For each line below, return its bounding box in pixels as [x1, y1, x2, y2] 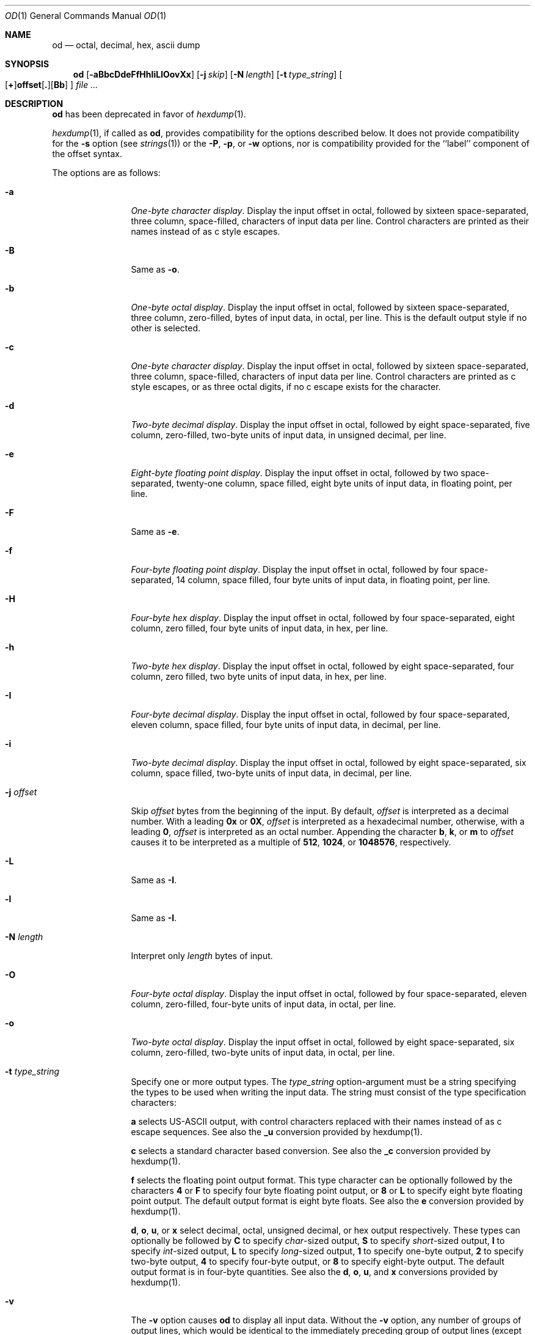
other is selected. [131, 323, 201, 333]
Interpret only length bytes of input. [131, 951, 273, 961]
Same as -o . [131, 264, 180, 274]
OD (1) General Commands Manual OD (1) [5, 10, 167, 21]
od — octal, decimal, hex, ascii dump [52, 40, 200, 50]
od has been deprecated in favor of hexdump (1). [52, 109, 246, 119]
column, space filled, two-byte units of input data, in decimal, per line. [131, 768, 412, 778]
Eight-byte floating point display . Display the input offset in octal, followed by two [131, 468, 459, 478]
